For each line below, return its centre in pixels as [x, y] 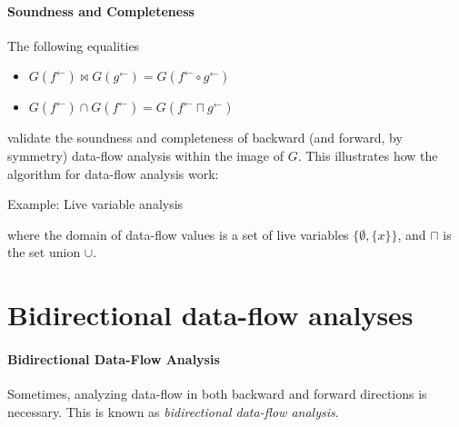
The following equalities [74, 45]
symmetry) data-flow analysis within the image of [145, 155]
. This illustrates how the [368, 155]
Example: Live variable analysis [95, 204]
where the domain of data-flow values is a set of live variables [178, 234]
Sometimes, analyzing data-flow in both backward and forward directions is [217, 394]
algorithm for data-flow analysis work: [113, 173]
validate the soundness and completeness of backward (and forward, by [205, 138]
